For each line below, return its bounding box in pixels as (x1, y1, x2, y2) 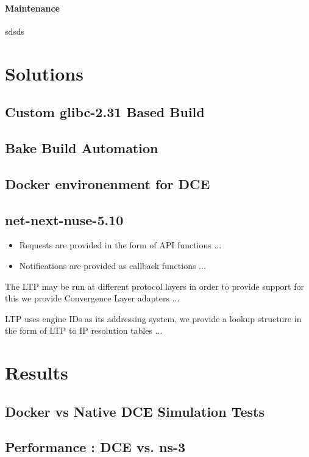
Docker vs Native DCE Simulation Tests (5, 401, 265, 420)
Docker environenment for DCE (5, 174, 210, 193)
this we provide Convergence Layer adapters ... (5, 292, 180, 304)
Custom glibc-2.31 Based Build (5, 103, 205, 121)
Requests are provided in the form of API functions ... (19, 239, 222, 251)
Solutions (5, 60, 83, 85)
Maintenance (5, 1, 60, 14)
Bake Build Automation (5, 138, 158, 157)
